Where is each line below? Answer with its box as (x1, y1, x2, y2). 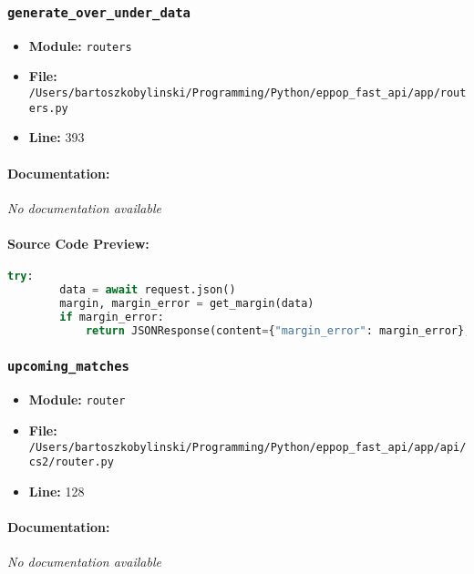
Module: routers (28, 36, 132, 55)
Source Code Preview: (7, 233, 149, 252)
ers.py (28, 101, 68, 115)
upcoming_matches (7, 359, 129, 374)
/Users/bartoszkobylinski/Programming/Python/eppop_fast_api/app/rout (28, 87, 467, 100)
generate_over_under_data (7, 5, 191, 20)
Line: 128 (28, 481, 85, 500)
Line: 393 (28, 128, 85, 147)
